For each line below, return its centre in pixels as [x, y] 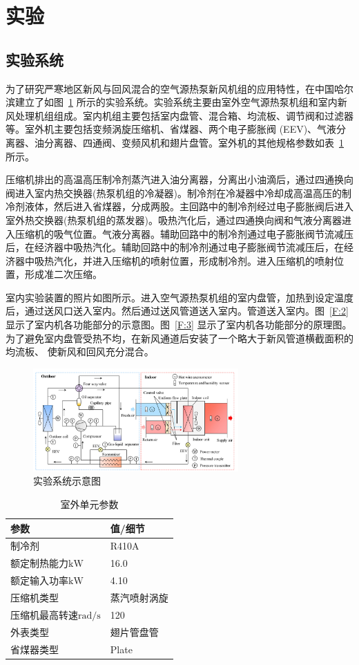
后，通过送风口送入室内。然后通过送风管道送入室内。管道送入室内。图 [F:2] [177, 311]
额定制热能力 [39, 563]
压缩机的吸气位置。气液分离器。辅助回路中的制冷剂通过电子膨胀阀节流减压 [184, 233]
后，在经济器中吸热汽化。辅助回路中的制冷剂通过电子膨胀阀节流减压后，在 [175, 247]
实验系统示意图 [67, 481]
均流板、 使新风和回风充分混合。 [80, 352]
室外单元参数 [89, 504]
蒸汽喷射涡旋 [139, 597]
